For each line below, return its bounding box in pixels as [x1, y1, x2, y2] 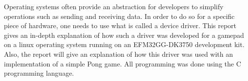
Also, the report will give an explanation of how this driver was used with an [4, 49, 233, 59]
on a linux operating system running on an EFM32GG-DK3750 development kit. [4, 39, 245, 49]
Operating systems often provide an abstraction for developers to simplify [4, 1, 224, 11]
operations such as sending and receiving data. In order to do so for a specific [4, 11, 235, 21]
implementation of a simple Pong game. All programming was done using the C [4, 58, 241, 68]
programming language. [4, 68, 74, 78]
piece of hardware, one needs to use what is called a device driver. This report [4, 20, 237, 31]
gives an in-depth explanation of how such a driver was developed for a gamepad [4, 30, 244, 40]
